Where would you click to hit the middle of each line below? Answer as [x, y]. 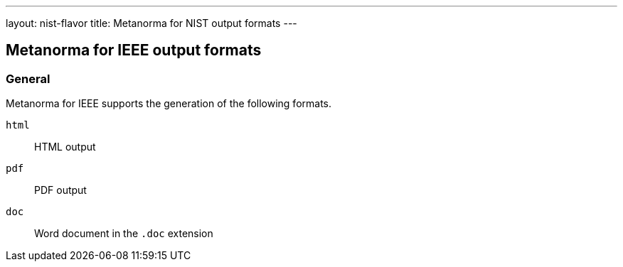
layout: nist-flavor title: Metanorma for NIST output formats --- [151, 23]
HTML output [65, 147]
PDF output [60, 190]
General [28, 78]
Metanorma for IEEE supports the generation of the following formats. [169, 104]
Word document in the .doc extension [124, 234]
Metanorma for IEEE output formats [134, 50]
